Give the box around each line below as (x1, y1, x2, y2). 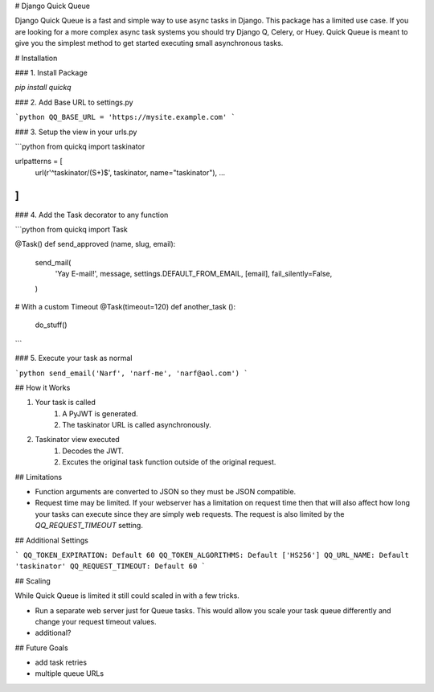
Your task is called (35, 398, 96, 407)
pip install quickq (14, 83, 72, 92)
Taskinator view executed (35, 435, 120, 444)
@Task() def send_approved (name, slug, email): (14, 240, 176, 249)
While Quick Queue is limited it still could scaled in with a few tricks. (14, 591, 240, 600)
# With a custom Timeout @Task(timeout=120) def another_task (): (14, 301, 236, 311)
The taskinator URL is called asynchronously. (62, 420, 212, 430)
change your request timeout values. (35, 616, 157, 626)
